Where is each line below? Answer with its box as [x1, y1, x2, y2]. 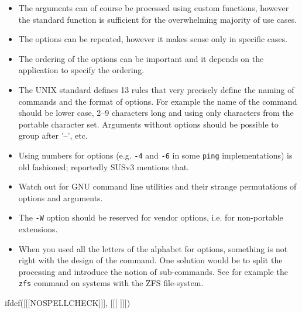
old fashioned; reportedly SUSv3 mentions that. [18, 160, 189, 173]
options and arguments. [18, 191, 103, 204]
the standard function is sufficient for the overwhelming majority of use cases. [18, 13, 297, 25]
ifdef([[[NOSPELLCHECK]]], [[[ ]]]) [5, 297, 131, 309]
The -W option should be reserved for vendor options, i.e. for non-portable [18, 211, 283, 223]
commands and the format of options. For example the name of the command [18, 95, 297, 107]
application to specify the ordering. [18, 64, 145, 76]
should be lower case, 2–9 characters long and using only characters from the [18, 106, 294, 119]
